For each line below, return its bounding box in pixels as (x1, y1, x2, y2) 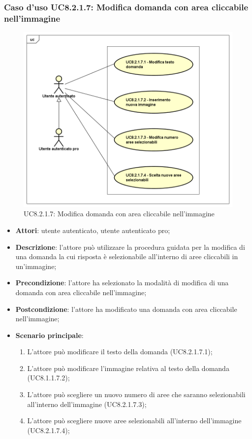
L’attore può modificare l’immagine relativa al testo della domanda (27, 363, 229, 373)
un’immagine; (15, 261, 57, 271)
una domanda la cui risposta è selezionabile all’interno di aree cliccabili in (15, 251, 238, 262)
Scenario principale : (15, 330, 84, 340)
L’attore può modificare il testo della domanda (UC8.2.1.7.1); (27, 346, 213, 357)
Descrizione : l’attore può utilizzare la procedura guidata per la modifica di (15, 241, 245, 252)
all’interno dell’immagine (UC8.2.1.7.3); (27, 399, 147, 409)
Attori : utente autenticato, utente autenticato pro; (15, 225, 170, 235)
